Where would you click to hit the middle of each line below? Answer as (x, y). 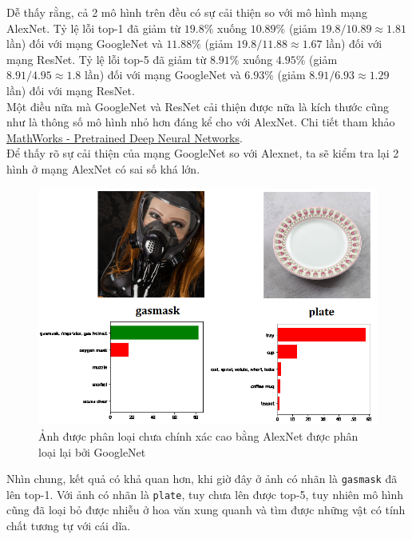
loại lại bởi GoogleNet (92, 451)
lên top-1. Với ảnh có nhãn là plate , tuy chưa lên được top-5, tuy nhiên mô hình (205, 494)
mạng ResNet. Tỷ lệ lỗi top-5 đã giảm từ (107, 59)
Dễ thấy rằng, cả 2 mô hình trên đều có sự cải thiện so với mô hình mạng (187, 12)
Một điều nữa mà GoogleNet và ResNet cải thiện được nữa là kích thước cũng (198, 106)
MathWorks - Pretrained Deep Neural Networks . (125, 137)
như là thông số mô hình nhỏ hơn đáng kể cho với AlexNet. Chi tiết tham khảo (201, 122)
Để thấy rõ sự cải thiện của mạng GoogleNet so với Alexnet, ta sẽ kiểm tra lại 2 (203, 153)
